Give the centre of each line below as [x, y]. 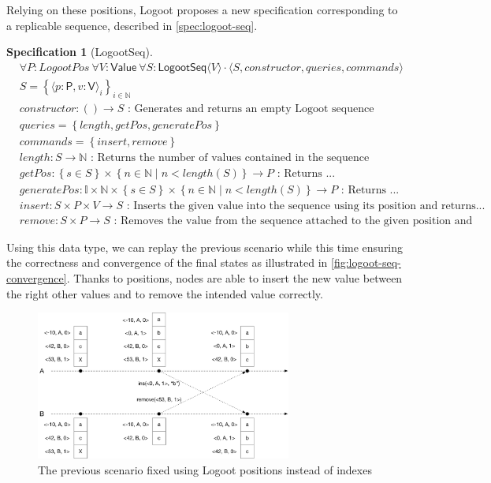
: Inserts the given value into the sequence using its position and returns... [306, 206]
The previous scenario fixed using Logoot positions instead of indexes [205, 469]
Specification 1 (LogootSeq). [80, 52]
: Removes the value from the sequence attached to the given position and [293, 221]
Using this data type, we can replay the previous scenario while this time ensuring [205, 247]
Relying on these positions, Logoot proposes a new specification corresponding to [202, 9]
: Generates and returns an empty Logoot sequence [251, 109]
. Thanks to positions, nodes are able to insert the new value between [234, 278]
